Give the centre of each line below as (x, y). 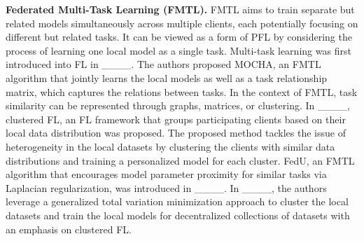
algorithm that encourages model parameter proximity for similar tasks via (166, 174)
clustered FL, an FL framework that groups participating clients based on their (176, 119)
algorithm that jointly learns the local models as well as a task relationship (167, 77)
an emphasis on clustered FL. (69, 229)
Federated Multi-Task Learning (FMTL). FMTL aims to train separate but (180, 9)
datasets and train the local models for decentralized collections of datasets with (178, 215)
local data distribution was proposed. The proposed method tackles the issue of (176, 133)
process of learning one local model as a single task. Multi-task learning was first (178, 50)
